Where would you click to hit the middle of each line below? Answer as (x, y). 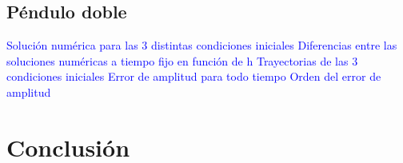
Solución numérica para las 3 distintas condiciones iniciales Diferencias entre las (202, 45)
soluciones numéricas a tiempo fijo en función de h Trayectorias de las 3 (182, 60)
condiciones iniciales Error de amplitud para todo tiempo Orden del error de (194, 76)
